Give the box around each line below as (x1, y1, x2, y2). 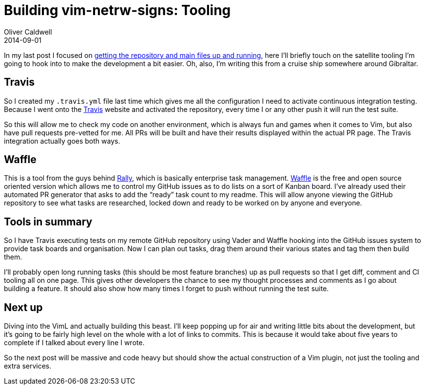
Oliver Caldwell (4, 27, 52, 36)
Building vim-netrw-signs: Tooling (4, 2, 231, 19)
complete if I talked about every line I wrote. (4, 338, 145, 347)
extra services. (4, 362, 52, 370)
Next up (4, 301, 43, 314)
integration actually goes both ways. (4, 136, 120, 145)
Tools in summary (4, 215, 93, 228)
